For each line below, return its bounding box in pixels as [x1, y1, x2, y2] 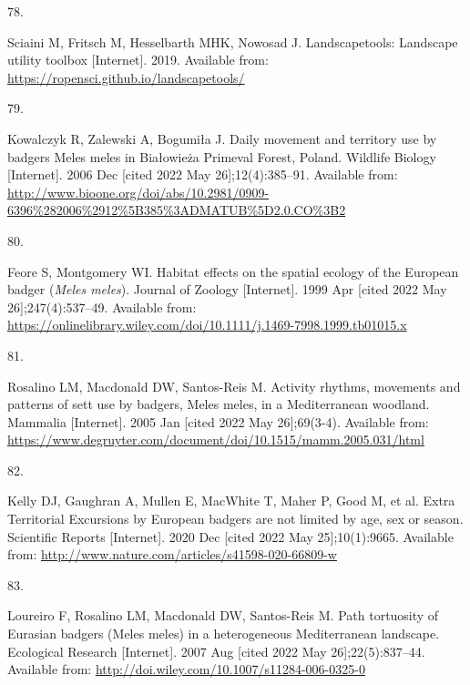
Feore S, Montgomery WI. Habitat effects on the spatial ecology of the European [7, 261, 459, 281]
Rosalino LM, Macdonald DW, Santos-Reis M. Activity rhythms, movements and [7, 376, 461, 395]
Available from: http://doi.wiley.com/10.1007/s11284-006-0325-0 [7, 659, 365, 679]
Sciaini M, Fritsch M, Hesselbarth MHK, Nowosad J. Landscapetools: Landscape [7, 32, 458, 51]
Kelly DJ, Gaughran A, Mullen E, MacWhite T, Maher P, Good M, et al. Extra [7, 491, 455, 510]
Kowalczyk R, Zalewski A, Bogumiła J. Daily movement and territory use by [7, 128, 437, 148]
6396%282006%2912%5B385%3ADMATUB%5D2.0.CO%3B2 [7, 200, 346, 220]
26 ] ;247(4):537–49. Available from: [7, 297, 197, 316]
